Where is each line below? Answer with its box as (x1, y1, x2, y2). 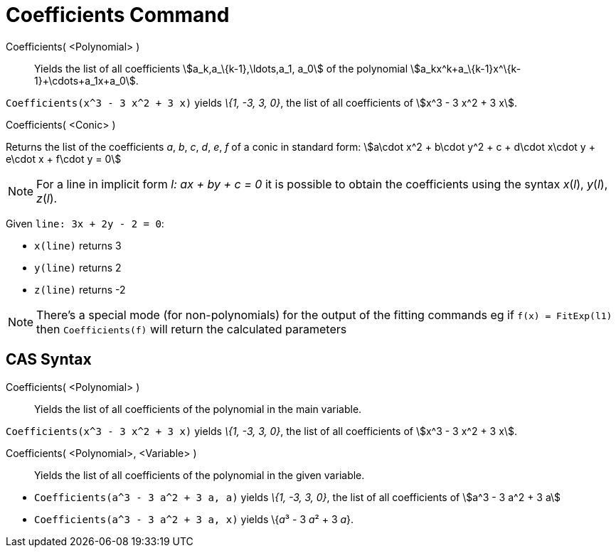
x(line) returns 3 (34, 239, 122, 252)
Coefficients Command (6, 3, 230, 27)
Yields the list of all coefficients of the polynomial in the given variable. (34, 468, 365, 481)
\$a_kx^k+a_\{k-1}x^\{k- (410, 62, 521, 75)
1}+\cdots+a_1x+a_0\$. (34, 74, 139, 87)
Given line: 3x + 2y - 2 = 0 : (6, 217, 164, 230)
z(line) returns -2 (34, 283, 126, 296)
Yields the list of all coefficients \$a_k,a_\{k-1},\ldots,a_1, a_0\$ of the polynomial (34, 62, 408, 75)
